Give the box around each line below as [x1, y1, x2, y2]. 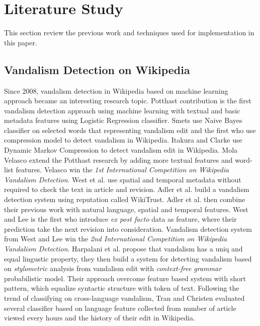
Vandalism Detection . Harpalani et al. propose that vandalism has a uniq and [4, 243, 243, 254]
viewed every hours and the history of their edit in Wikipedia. [4, 312, 195, 323]
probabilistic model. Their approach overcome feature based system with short [4, 273, 246, 283]
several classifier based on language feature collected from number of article [4, 302, 236, 313]
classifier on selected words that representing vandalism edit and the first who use [4, 124, 256, 135]
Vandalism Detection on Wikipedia [4, 61, 190, 77]
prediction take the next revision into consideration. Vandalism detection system [4, 223, 252, 234]
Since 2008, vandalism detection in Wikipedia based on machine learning [4, 85, 228, 96]
